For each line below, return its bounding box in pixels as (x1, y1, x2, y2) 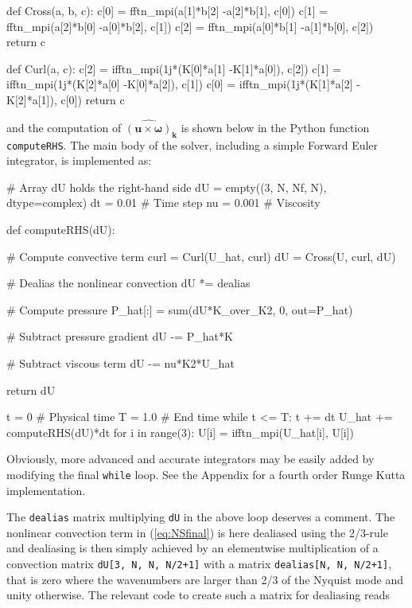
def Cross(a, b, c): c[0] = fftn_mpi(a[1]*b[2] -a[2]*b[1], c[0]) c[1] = (6, 2, 328, 18)
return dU (6, 381, 56, 398)
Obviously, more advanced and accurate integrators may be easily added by (6, 450, 375, 467)
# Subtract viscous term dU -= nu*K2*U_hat (6, 354, 235, 371)
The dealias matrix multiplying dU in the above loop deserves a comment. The (6, 509, 395, 525)
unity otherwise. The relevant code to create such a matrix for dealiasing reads (6, 587, 390, 603)
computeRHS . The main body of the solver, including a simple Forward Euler (6, 136, 379, 153)
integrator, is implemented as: (6, 152, 152, 169)
